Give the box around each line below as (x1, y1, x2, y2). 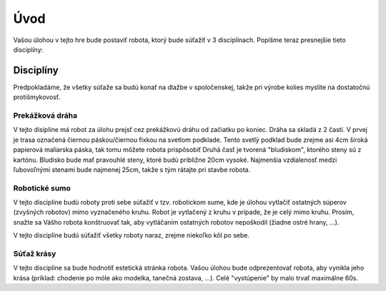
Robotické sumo (13, 183, 71, 193)
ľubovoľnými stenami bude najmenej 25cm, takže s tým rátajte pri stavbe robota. (13, 165, 251, 174)
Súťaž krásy (13, 249, 56, 259)
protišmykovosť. (13, 93, 61, 101)
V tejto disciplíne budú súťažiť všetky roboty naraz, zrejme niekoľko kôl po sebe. (13, 231, 250, 240)
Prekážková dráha (13, 111, 78, 121)
